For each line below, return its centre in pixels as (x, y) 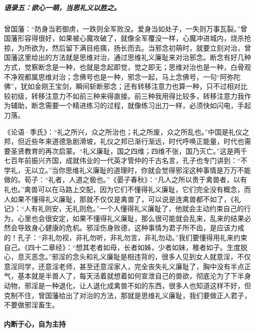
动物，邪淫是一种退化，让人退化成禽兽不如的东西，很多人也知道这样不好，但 (127, 285)
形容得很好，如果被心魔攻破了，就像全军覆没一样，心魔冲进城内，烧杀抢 (134, 38)
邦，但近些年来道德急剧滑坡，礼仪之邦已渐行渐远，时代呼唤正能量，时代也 (124, 141)
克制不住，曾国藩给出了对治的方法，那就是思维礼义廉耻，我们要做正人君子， (127, 295)
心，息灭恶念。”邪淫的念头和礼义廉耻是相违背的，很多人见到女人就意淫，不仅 (127, 257)
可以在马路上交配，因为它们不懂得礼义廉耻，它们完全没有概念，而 (144, 189)
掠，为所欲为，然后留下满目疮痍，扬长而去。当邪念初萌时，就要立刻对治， (124, 47)
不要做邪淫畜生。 (31, 305)
